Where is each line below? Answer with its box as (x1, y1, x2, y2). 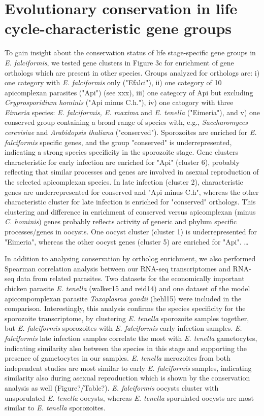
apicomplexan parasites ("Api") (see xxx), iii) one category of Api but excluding (5, 87, 253, 97)
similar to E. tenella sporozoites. (5, 402, 106, 413)
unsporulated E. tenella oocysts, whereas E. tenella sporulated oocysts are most (5, 392, 254, 403)
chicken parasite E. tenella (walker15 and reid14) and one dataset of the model (5, 283, 250, 293)
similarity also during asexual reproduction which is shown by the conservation (5, 372, 250, 383)
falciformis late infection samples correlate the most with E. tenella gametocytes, (5, 332, 257, 343)
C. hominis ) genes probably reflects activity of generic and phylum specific (5, 216, 237, 227)
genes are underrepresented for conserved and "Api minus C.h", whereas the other (5, 186, 259, 197)
